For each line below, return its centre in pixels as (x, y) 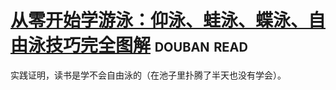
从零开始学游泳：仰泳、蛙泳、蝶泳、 (159, 20)
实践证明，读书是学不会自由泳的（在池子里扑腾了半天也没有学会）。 (148, 75)
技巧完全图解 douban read (146, 45)
